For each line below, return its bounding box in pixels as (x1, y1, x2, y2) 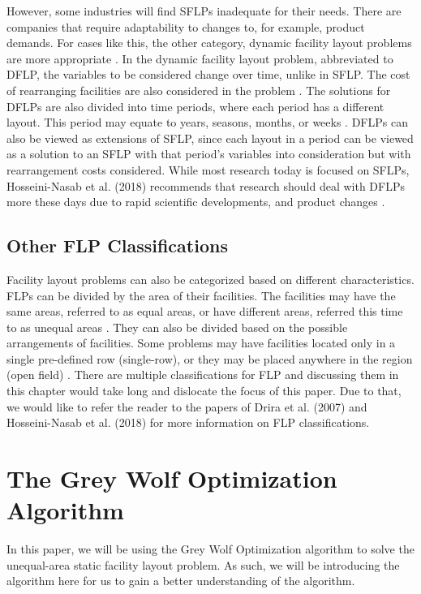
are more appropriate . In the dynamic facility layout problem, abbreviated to (6, 49, 393, 67)
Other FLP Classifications (6, 233, 228, 258)
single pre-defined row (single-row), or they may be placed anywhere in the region (6, 350, 413, 367)
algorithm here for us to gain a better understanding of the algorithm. (6, 572, 355, 589)
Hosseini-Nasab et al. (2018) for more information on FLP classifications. (6, 414, 370, 431)
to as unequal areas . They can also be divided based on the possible (6, 318, 348, 335)
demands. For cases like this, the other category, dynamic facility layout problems (6, 34, 412, 51)
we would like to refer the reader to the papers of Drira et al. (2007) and (6, 398, 367, 415)
